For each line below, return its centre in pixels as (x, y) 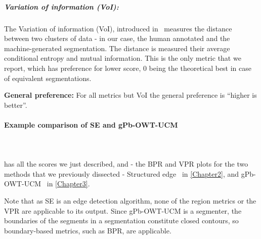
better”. (16, 105)
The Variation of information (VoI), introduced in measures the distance (118, 28)
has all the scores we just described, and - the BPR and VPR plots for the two (126, 164)
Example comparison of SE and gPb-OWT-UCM (91, 124)
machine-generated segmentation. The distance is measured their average (117, 48)
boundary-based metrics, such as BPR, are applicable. (88, 230)
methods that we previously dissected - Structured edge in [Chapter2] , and (122, 173)
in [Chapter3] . (68, 184)
